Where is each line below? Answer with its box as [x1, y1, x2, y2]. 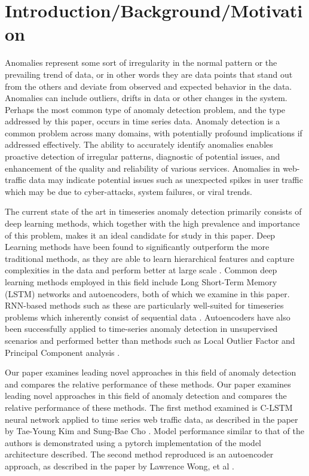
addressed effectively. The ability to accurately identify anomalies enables [5, 138, 273, 151]
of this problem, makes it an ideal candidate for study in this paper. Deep [5, 228, 276, 241]
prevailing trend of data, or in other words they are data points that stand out [5, 68, 293, 80]
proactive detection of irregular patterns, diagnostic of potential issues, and [5, 150, 280, 163]
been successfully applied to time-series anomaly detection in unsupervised [5, 322, 278, 335]
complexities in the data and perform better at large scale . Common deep [5, 264, 277, 276]
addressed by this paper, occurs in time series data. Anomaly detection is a [5, 115, 280, 127]
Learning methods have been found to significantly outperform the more [5, 240, 270, 253]
